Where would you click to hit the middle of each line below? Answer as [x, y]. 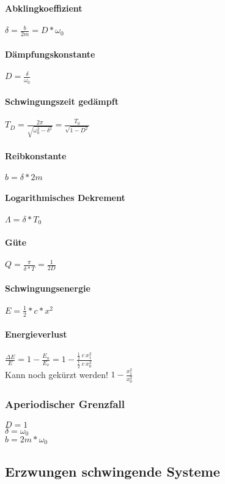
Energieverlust [36, 334]
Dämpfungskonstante [50, 54]
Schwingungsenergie [48, 288]
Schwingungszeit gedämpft [62, 101]
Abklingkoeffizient [44, 8]
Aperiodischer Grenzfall [65, 404]
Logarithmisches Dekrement [65, 198]
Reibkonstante [36, 155]
